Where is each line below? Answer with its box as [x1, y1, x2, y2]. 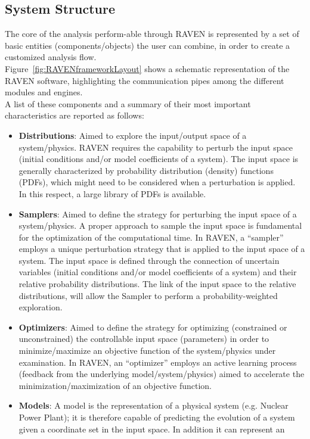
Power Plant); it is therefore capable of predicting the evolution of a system [18, 411, 295, 424]
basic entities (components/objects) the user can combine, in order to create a [5, 39, 290, 51]
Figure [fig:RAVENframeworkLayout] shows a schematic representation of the [5, 62, 290, 74]
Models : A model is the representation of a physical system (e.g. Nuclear [18, 399, 289, 412]
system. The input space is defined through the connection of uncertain [18, 254, 280, 266]
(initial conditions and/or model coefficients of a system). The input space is [18, 152, 299, 165]
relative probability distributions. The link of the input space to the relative [18, 278, 296, 290]
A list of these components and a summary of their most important [5, 97, 251, 110]
